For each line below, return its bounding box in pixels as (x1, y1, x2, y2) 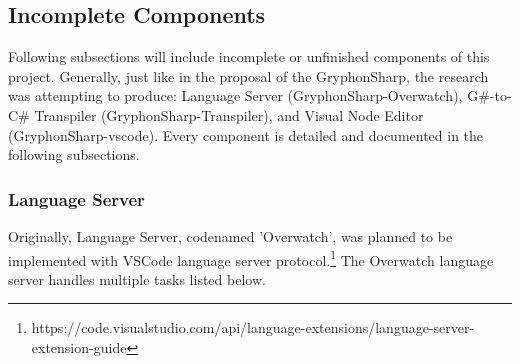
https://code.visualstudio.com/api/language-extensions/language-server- (31, 317, 475, 338)
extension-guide (31, 337, 127, 358)
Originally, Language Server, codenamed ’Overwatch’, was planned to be (8, 225, 453, 246)
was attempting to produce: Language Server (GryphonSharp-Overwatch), (8, 85, 463, 106)
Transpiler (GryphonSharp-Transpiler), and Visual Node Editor (34, 104, 424, 125)
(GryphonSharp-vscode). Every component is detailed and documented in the (8, 124, 484, 145)
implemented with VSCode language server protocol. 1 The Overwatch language (8, 246, 494, 270)
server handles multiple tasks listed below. (8, 268, 266, 289)
